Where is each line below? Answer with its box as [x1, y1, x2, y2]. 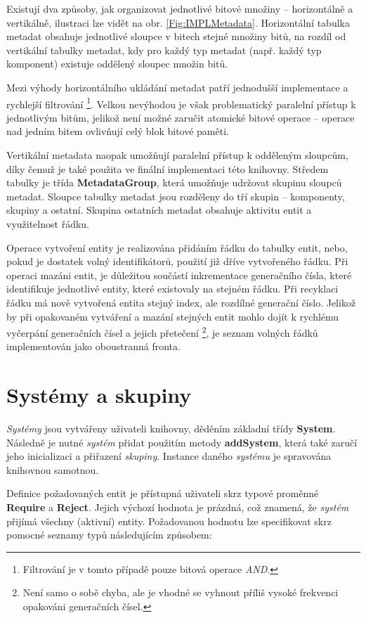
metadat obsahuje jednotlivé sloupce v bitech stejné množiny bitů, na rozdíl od [6, 29, 346, 44]
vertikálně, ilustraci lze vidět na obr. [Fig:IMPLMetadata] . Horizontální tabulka [6, 15, 350, 30]
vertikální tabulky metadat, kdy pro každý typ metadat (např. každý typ [6, 42, 322, 57]
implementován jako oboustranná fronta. [6, 339, 181, 354]
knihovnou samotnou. [6, 462, 99, 477]
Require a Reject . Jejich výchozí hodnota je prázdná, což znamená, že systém [6, 500, 349, 515]
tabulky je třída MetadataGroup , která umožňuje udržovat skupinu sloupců [6, 175, 342, 190]
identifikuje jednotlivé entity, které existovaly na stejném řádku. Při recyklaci [6, 281, 339, 296]
